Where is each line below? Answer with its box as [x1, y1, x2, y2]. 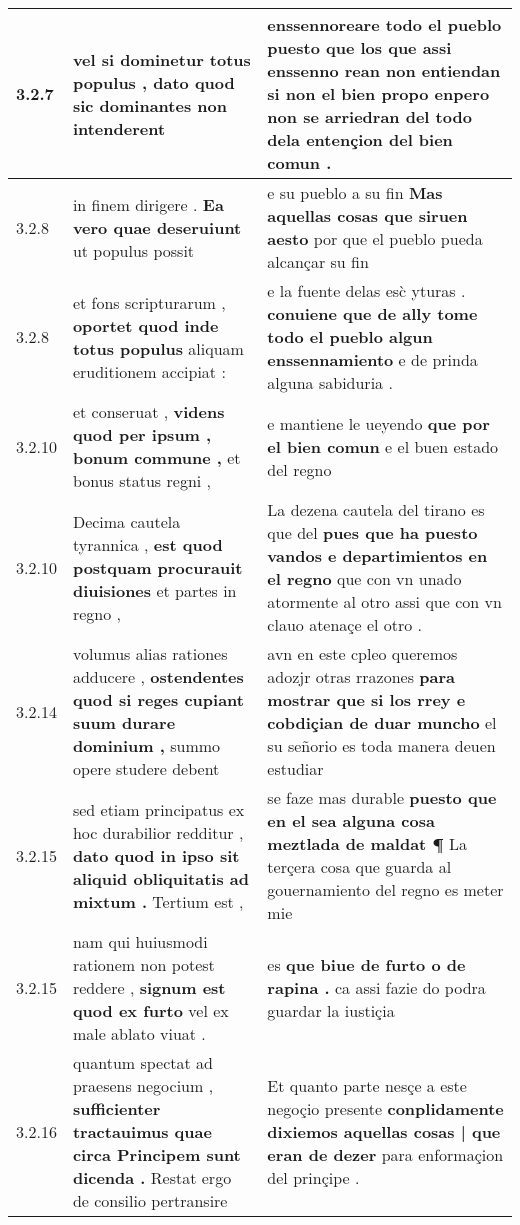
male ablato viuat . [72, 1022, 206, 1045]
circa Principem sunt [72, 1143, 241, 1166]
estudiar [267, 757, 324, 780]
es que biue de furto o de [267, 953, 466, 976]
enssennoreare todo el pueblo [267, 13, 502, 36]
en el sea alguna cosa [267, 809, 435, 832]
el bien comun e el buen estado [267, 434, 499, 458]
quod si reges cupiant [72, 688, 244, 711]
